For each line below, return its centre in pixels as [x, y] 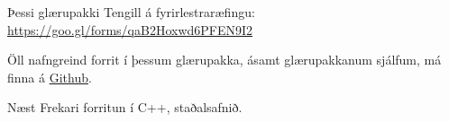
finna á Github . [50, 77]
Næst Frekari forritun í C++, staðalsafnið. [125, 107]
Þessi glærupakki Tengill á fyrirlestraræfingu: [131, 12]
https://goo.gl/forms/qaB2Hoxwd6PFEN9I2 [130, 29]
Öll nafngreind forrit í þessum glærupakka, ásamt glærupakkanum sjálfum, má [224, 60]
